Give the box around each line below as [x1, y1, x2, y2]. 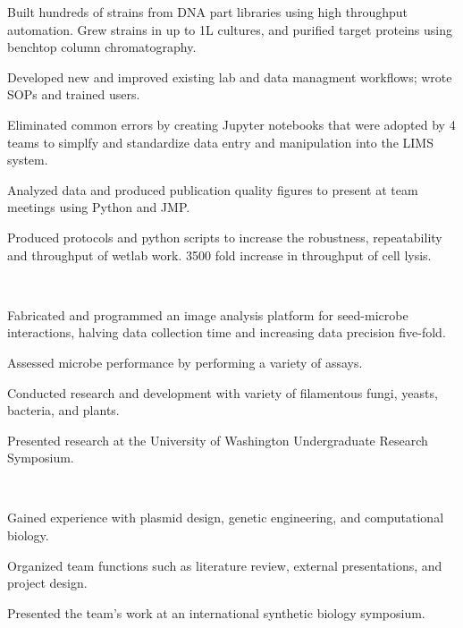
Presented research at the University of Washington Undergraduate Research [7, 430, 428, 449]
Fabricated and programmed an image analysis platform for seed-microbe [7, 305, 408, 324]
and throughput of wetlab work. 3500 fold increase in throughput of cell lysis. [7, 245, 432, 264]
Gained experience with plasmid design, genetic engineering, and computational [7, 508, 444, 527]
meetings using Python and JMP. [7, 198, 190, 216]
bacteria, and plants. [7, 401, 120, 420]
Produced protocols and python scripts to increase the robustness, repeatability [7, 227, 442, 246]
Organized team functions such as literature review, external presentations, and [7, 556, 442, 574]
